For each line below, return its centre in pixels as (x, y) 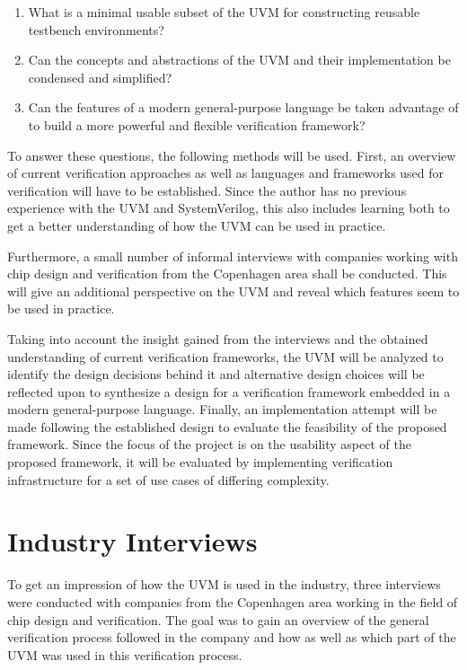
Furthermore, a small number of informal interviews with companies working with (233, 256)
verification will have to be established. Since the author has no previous (207, 190)
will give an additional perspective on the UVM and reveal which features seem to (233, 291)
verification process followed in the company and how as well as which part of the (232, 637)
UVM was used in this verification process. (125, 654)
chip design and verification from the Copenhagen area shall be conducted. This (227, 273)
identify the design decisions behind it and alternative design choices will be (216, 374)
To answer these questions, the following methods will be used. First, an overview (232, 155)
